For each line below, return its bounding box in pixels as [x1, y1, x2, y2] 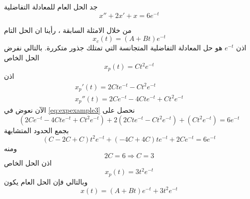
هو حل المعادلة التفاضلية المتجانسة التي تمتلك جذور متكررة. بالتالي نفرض [4, 42, 223, 53]
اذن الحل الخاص [4, 158, 52, 168]
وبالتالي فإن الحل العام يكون [4, 176, 88, 187]
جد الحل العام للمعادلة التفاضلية [4, 1, 98, 11]
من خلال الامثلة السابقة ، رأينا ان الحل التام [4, 24, 132, 35]
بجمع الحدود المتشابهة [4, 125, 69, 135]
